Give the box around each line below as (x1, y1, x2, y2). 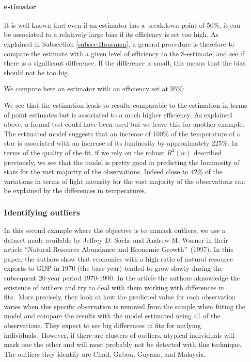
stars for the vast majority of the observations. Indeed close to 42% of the (4, 166, 222, 177)
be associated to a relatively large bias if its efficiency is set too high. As (4, 29, 219, 39)
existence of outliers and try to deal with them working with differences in (4, 282, 224, 292)
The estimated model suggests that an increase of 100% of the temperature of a (4, 128, 240, 138)
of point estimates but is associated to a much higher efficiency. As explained (4, 109, 233, 119)
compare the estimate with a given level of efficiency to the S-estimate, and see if (4, 48, 245, 58)
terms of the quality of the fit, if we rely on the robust (4, 147, 165, 157)
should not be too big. (4, 67, 70, 77)
